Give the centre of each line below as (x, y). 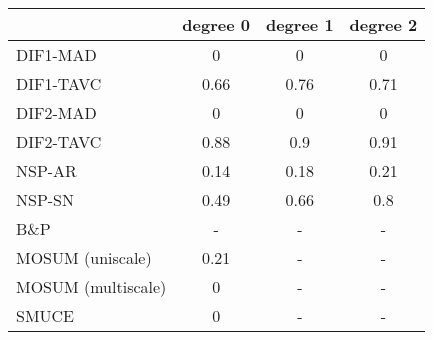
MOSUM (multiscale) (91, 286)
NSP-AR (46, 170)
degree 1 (299, 24)
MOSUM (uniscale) (84, 257)
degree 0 (216, 24)
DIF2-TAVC (59, 141)
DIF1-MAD (56, 54)
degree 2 (383, 24)
